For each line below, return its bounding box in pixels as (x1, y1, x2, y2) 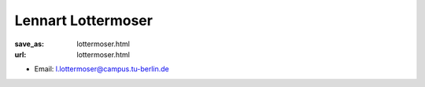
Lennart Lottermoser (14, 12, 153, 29)
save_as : (14, 39, 45, 49)
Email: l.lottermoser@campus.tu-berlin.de (34, 64, 169, 74)
